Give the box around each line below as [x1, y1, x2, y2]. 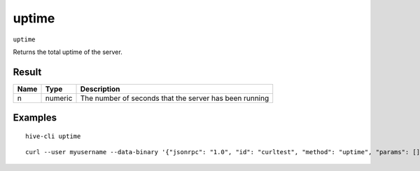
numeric [45, 93, 73, 103]
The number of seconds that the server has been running [80, 93, 269, 103]
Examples [13, 112, 57, 124]
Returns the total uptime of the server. [13, 48, 122, 56]
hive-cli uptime [25, 132, 81, 140]
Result [13, 66, 42, 78]
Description [80, 84, 120, 94]
